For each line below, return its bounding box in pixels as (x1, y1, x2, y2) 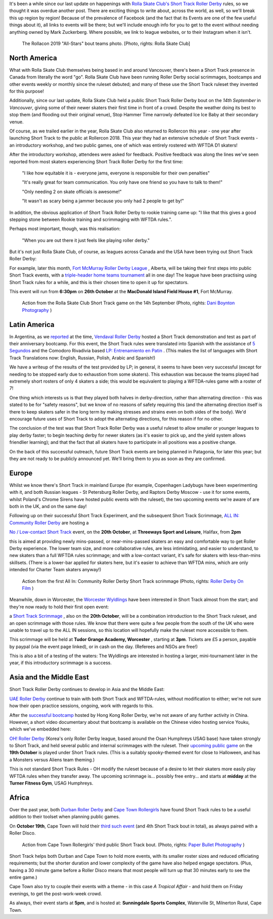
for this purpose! (9, 88, 44, 95)
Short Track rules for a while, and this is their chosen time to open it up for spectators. (9, 279, 189, 285)
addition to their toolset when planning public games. (9, 814, 120, 820)
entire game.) (9, 875, 37, 881)
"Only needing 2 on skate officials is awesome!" (22, 189, 122, 195)
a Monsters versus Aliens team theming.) (9, 756, 95, 763)
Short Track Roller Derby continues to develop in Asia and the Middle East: (9, 686, 165, 693)
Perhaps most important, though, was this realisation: (9, 225, 121, 232)
